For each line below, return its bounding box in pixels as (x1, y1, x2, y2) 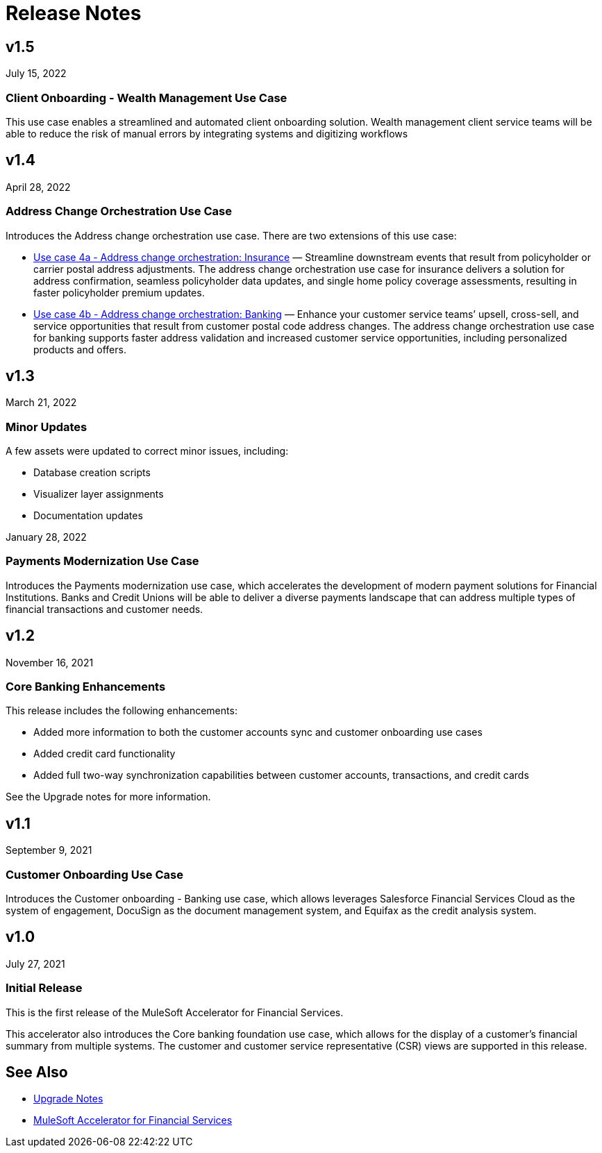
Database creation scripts (33, 466, 151, 479)
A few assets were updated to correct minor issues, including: (6, 445, 289, 457)
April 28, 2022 (6, 180, 71, 193)
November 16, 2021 (6, 656, 94, 668)
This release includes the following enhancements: (6, 705, 237, 717)
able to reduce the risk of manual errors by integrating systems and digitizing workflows (6, 127, 408, 140)
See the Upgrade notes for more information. (6, 791, 211, 803)
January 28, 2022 (6, 531, 87, 544)
